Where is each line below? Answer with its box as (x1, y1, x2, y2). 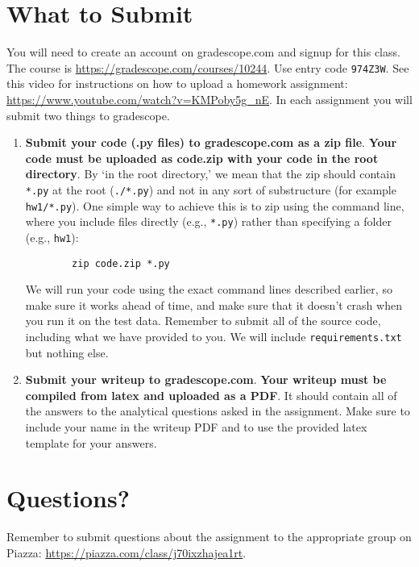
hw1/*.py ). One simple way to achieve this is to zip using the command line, (25, 197, 404, 214)
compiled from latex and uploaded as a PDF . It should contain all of (25, 386, 397, 403)
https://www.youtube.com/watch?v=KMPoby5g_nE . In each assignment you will (6, 90, 413, 107)
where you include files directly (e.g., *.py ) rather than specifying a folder (25, 213, 392, 230)
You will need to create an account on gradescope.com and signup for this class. (6, 44, 400, 60)
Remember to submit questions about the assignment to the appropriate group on (6, 528, 412, 545)
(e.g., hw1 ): (25, 228, 79, 245)
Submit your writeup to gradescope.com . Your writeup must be (25, 371, 387, 388)
